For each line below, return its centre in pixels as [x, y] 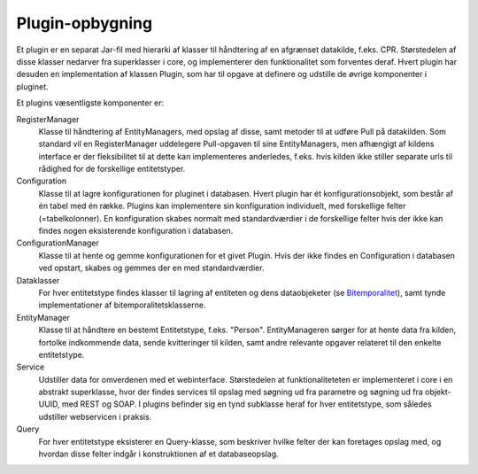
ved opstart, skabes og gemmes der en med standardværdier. [151, 268]
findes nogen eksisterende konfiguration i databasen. [136, 231]
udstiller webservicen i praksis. [95, 416]
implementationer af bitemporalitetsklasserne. [122, 305]
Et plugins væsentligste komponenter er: [90, 103]
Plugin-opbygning [85, 23]
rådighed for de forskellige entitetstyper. [112, 169]
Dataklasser [38, 280]
